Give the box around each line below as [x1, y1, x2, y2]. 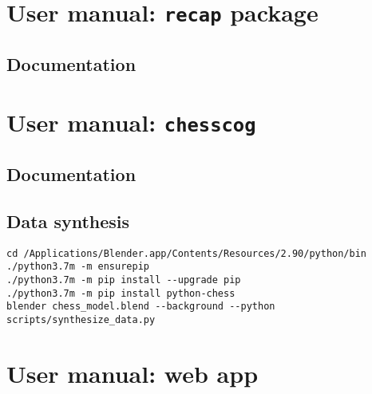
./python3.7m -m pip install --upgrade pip [6, 274, 241, 286]
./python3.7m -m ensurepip [6, 261, 149, 273]
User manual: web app [6, 357, 259, 389]
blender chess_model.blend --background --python [6, 301, 275, 313]
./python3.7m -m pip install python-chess [6, 287, 235, 299]
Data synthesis [6, 208, 130, 233]
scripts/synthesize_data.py [6, 314, 156, 326]
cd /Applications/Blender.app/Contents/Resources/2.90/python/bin [6, 247, 367, 259]
